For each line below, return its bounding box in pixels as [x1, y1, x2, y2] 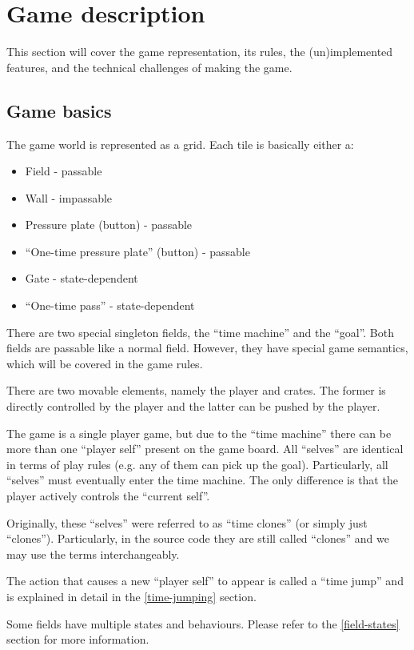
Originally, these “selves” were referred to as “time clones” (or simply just [6, 514, 368, 531]
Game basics [6, 98, 112, 122]
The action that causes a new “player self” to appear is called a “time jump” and [6, 572, 404, 589]
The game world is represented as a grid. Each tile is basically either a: [6, 135, 354, 152]
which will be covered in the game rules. [6, 355, 203, 371]
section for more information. [6, 631, 149, 648]
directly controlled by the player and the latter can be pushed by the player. [6, 398, 380, 415]
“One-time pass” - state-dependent [25, 297, 195, 314]
